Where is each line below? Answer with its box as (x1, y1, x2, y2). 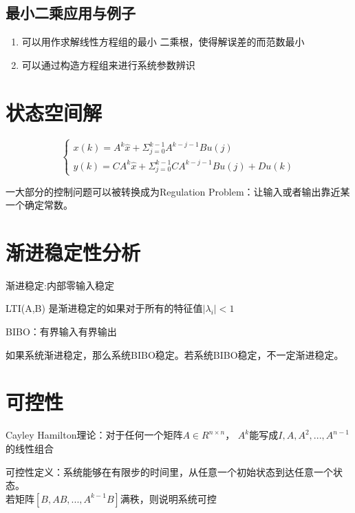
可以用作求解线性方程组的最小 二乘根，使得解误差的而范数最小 (21, 34, 305, 49)
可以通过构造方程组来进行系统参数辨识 (21, 57, 195, 72)
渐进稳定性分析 (6, 238, 141, 266)
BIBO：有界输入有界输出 (6, 324, 117, 339)
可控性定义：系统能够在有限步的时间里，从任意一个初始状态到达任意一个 (6, 464, 333, 479)
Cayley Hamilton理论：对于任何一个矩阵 (6, 428, 183, 442)
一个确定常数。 (6, 198, 73, 212)
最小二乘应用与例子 (6, 2, 136, 23)
